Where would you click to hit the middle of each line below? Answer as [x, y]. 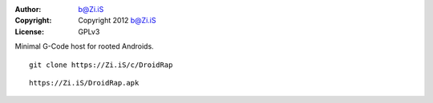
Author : [28, 9]
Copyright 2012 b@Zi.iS [117, 21]
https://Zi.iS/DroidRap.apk [84, 83]
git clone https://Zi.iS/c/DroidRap [101, 65]
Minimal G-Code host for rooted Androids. [84, 46]
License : [29, 31]
